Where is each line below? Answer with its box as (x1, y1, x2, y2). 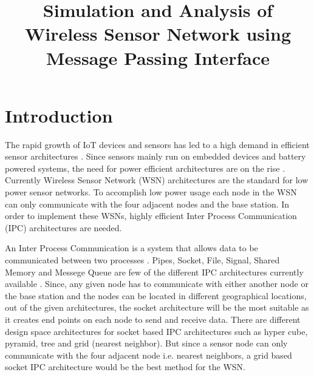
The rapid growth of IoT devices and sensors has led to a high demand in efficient (5, 138, 310, 150)
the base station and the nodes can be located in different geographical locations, (5, 289, 307, 302)
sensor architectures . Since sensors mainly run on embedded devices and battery (5, 150, 306, 163)
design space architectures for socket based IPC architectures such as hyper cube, (5, 325, 308, 337)
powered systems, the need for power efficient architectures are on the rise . (5, 161, 285, 174)
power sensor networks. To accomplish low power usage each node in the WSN (5, 186, 297, 198)
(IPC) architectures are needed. (5, 221, 122, 234)
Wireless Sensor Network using (24, 21, 291, 46)
